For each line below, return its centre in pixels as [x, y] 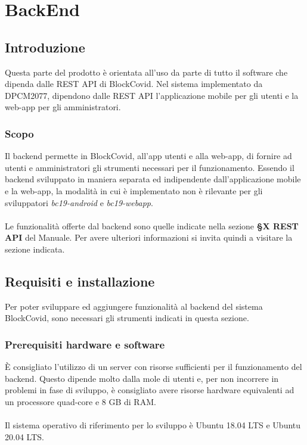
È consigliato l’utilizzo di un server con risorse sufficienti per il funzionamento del [153, 367]
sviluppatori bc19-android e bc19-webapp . [79, 202]
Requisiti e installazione [80, 281]
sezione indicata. [35, 249]
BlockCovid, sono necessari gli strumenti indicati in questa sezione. [127, 318]
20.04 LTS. [24, 436]
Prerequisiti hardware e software [85, 344]
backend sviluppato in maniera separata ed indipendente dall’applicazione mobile [153, 179]
